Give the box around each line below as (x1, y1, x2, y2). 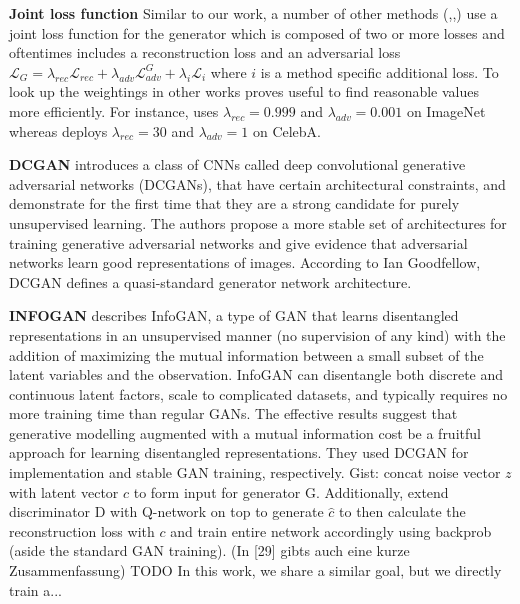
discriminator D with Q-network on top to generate (9, 501, 324, 522)
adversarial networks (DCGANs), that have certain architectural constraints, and (9, 173, 506, 194)
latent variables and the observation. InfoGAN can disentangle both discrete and (9, 364, 504, 385)
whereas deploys (9, 120, 108, 141)
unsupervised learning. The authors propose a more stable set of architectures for (9, 212, 507, 233)
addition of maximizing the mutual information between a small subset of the (9, 344, 484, 365)
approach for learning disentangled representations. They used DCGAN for (9, 442, 469, 463)
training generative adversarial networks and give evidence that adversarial (9, 232, 468, 253)
